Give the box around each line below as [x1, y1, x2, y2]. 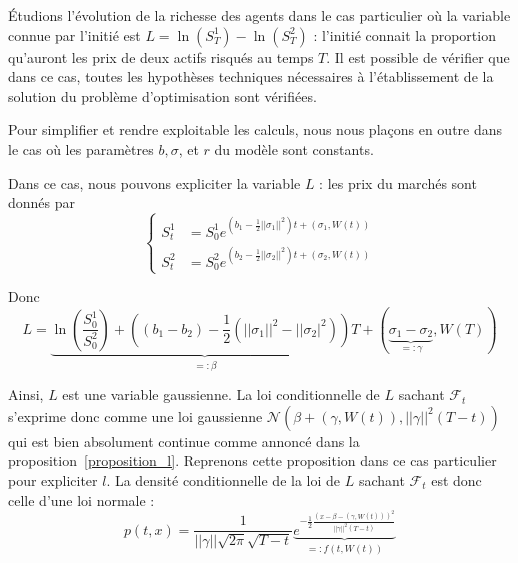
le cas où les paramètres [8, 138, 154, 159]
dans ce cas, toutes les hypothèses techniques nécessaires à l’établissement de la [8, 66, 494, 87]
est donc [431, 469, 482, 490]
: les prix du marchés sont [319, 172, 477, 193]
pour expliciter [8, 469, 98, 490]
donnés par [8, 192, 76, 213]
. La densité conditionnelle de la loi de [106, 469, 341, 490]
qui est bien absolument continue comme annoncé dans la [8, 430, 360, 451]
